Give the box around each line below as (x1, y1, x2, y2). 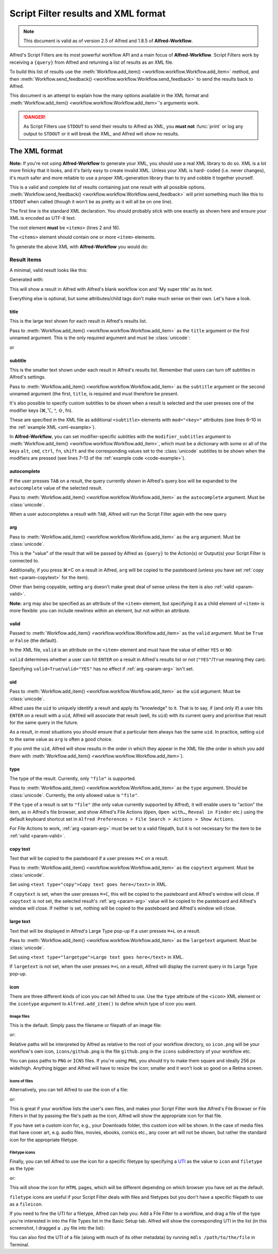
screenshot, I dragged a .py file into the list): (9, 1225, 105, 1231)
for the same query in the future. (9, 719, 79, 725)
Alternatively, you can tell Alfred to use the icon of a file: (9, 1087, 129, 1093)
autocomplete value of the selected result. (9, 485, 103, 491)
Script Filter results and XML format (9, 8, 166, 19)
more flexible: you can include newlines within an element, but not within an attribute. (9, 607, 190, 614)
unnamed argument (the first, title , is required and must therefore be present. (9, 391, 179, 397)
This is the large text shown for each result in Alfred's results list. (9, 318, 147, 324)
